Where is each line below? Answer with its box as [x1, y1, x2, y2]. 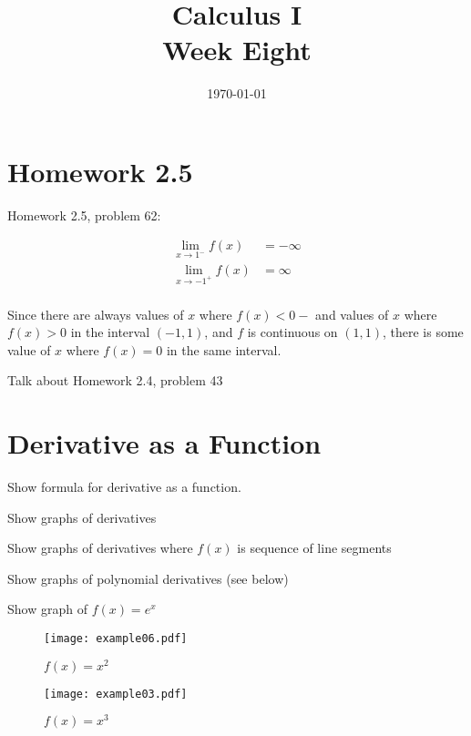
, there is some [382, 322, 464, 342]
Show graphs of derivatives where [7, 538, 193, 557]
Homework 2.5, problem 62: [7, 205, 161, 224]
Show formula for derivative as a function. [7, 477, 241, 496]
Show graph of [7, 599, 87, 618]
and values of [315, 304, 389, 323]
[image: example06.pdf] [44, 632, 188, 645]
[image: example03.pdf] [44, 687, 188, 700]
